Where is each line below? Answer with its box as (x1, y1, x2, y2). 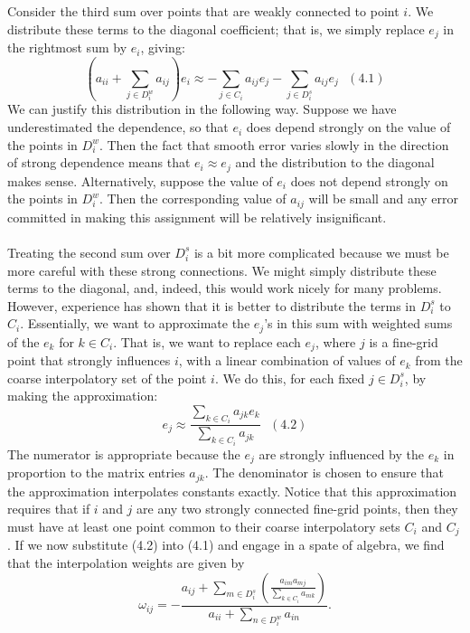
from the (415, 351, 463, 370)
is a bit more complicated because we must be (193, 242, 449, 261)
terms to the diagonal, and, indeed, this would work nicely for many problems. (7, 279, 442, 298)
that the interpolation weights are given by (7, 553, 245, 572)
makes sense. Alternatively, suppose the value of (7, 171, 273, 190)
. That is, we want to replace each (113, 332, 301, 351)
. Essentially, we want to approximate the (20, 314, 250, 333)
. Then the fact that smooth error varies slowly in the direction (99, 135, 449, 154)
